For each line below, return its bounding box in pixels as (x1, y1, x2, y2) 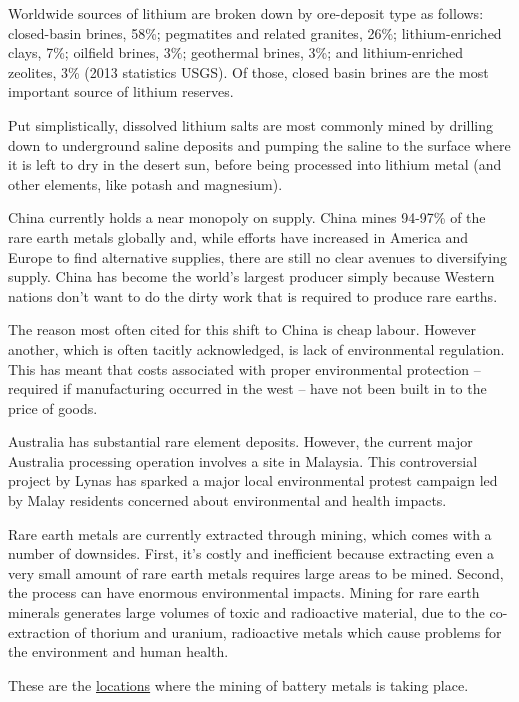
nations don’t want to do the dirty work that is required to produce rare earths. (8, 285, 498, 306)
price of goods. (8, 397, 98, 418)
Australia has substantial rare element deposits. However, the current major (8, 431, 473, 452)
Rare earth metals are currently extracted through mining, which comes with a (8, 523, 492, 544)
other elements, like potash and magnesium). (8, 173, 283, 194)
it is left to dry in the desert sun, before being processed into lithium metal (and (8, 154, 502, 175)
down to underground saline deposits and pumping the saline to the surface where (8, 134, 511, 155)
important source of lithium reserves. (8, 81, 234, 102)
